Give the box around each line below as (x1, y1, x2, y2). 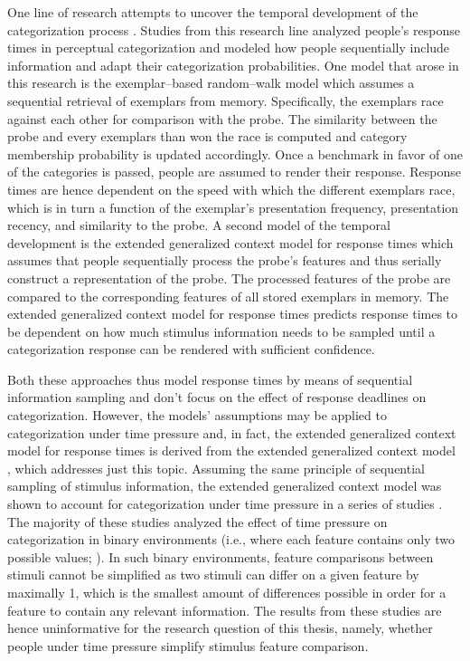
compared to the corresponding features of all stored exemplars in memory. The (7, 286, 449, 305)
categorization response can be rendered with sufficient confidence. (7, 340, 375, 359)
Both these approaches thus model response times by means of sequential (7, 369, 413, 388)
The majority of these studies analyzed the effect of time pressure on (7, 512, 388, 531)
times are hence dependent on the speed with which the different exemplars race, (7, 179, 456, 198)
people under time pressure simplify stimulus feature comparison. (7, 636, 369, 655)
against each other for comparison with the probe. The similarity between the (7, 109, 437, 128)
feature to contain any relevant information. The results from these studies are (7, 600, 442, 619)
